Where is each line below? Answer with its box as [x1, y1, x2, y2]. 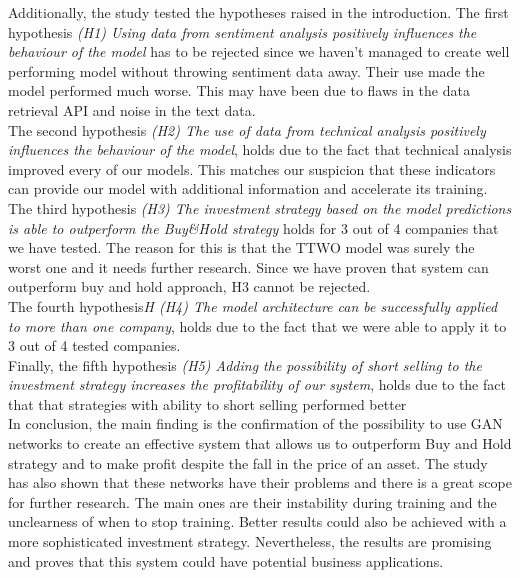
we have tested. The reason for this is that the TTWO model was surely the [8, 237, 475, 258]
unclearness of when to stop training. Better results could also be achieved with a [8, 511, 507, 532]
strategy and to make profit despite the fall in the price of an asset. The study [8, 452, 488, 473]
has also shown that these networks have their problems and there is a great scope [8, 472, 512, 493]
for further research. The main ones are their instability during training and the [8, 491, 497, 512]
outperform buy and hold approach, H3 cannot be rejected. [8, 276, 371, 297]
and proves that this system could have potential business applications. [8, 550, 444, 571]
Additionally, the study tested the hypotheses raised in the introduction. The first [8, 2, 509, 22]
